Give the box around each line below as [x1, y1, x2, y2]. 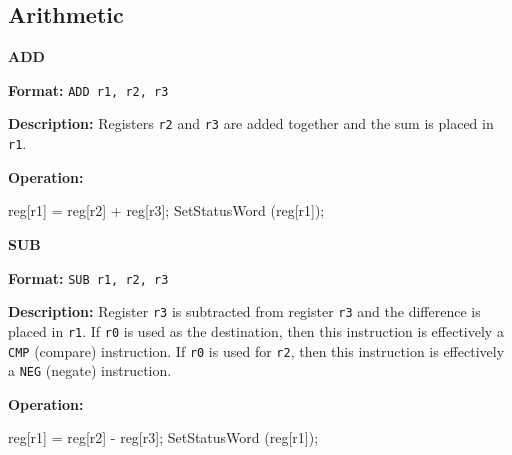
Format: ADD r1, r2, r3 [8, 79, 169, 100]
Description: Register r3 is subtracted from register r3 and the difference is [8, 301, 481, 322]
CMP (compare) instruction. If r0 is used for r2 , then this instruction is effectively [8, 340, 505, 361]
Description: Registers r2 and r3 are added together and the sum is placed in [8, 113, 494, 134]
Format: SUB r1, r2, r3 [8, 267, 169, 288]
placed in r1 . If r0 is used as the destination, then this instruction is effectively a [8, 320, 504, 341]
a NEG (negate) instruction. [8, 360, 172, 381]
